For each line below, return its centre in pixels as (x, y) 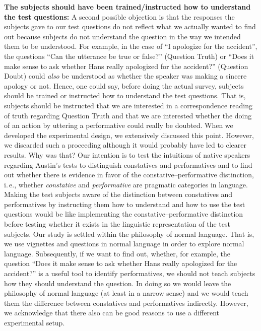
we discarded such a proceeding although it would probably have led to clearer (125, 145)
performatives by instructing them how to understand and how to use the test (125, 204)
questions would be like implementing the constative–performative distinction (124, 214)
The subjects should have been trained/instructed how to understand (127, 7)
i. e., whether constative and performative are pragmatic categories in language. (126, 184)
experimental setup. (35, 322)
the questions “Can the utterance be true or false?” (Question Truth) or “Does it (129, 56)
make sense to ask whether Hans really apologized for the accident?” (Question (126, 66)
